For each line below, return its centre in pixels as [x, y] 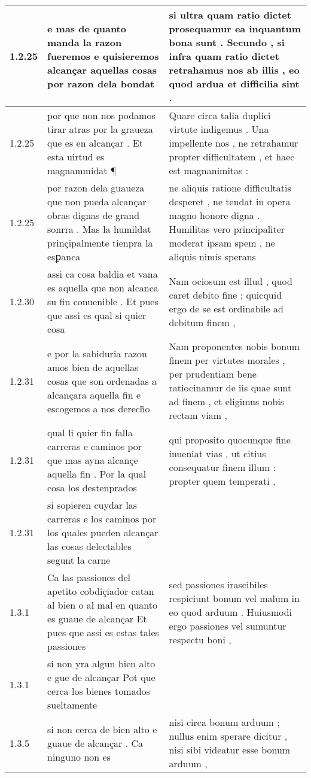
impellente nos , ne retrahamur [234, 143]
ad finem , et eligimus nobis [227, 401]
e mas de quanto [87, 28]
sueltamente [72, 705]
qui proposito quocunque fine [230, 439]
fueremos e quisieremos [103, 56]
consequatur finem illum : [222, 467]
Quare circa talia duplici [220, 115]
